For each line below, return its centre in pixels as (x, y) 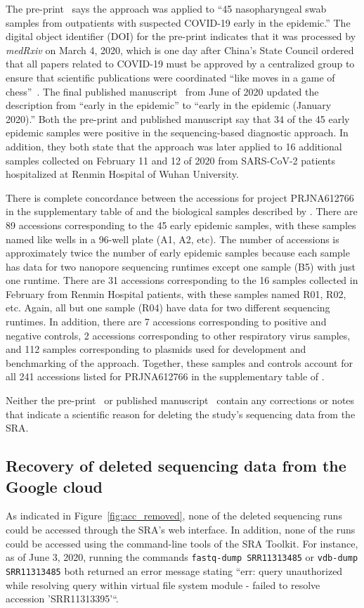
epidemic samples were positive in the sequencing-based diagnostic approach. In (177, 132)
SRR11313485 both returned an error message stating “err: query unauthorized (174, 570)
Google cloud (54, 486)
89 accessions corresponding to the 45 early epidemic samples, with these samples (181, 225)
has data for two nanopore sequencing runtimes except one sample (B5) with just (181, 266)
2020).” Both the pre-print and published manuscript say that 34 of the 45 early (178, 118)
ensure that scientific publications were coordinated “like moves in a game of (170, 77)
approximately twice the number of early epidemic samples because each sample (178, 253)
